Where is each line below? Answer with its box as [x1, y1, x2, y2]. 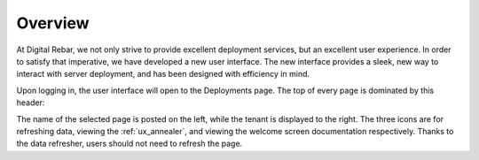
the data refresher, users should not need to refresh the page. [16, 138, 243, 149]
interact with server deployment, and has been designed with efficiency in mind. [16, 69, 310, 80]
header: [16, 97, 45, 108]
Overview [16, 13, 90, 33]
